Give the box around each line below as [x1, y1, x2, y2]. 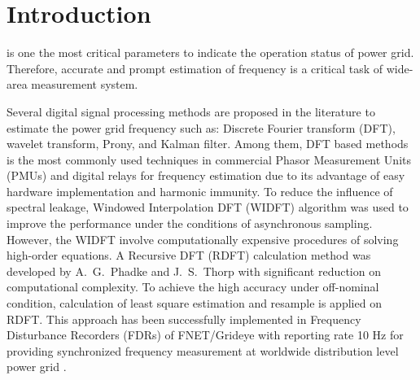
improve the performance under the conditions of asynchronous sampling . [7, 215, 373, 232]
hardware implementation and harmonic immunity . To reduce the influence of [7, 182, 393, 199]
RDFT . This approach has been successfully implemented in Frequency [7, 310, 361, 327]
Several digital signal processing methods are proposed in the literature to [7, 103, 375, 120]
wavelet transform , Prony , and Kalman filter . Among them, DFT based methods [7, 135, 409, 152]
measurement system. [31, 76, 138, 93]
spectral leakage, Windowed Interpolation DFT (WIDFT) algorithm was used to [7, 199, 409, 216]
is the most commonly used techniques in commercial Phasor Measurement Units [7, 151, 412, 168]
